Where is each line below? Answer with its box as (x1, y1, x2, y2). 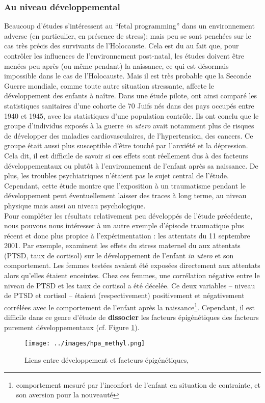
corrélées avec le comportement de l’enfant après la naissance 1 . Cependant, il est (4, 300, 255, 312)
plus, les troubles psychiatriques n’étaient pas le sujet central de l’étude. (4, 170, 229, 181)
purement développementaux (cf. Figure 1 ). (4, 321, 140, 332)
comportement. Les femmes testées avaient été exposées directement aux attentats (4, 260, 260, 271)
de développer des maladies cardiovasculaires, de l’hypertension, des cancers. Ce (4, 130, 253, 141)
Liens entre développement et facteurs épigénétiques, (24, 354, 189, 365)
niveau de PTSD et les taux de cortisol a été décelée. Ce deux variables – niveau (4, 280, 255, 290)
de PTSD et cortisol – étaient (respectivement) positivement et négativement (4, 290, 245, 301)
